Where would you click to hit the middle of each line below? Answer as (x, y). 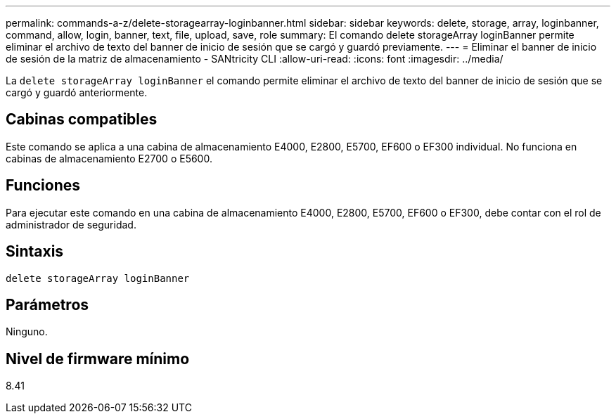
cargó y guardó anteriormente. (77, 92)
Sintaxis (35, 252)
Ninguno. (27, 332)
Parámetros (47, 304)
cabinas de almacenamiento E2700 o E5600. (109, 158)
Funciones (43, 186)
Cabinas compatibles (82, 120)
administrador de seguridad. (71, 224)
